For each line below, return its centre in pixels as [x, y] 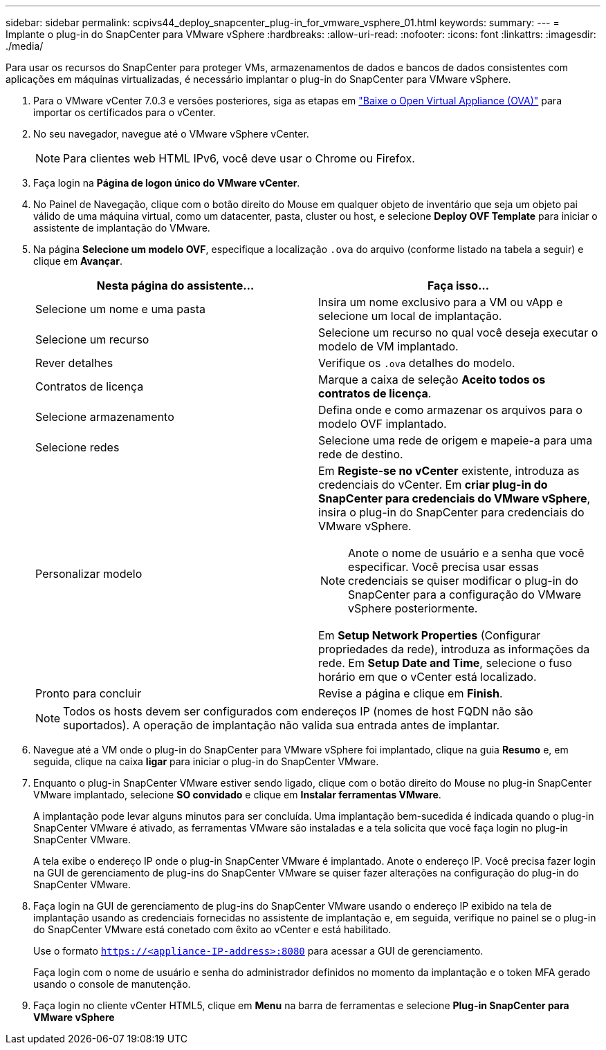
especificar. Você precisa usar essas [443, 567]
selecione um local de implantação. [410, 316]
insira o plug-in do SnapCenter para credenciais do [451, 512]
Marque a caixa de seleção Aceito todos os [432, 379]
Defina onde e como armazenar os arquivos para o [450, 410]
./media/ [25, 46]
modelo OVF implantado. [383, 424]
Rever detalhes [74, 363]
